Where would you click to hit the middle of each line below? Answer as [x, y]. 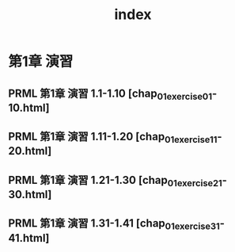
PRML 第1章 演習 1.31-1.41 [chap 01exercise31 [114, 224]
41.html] [29, 238]
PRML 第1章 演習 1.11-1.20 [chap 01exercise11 [113, 138]
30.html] [30, 195]
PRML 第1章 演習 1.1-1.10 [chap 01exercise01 [110, 94]
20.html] [30, 151]
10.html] [29, 107]
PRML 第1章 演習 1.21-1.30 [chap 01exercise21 [116, 181]
